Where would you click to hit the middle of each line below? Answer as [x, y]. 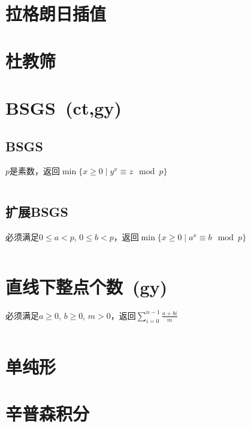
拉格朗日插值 [56, 14]
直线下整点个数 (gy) [87, 286]
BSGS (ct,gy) [63, 107]
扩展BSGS [37, 212]
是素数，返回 [35, 171]
